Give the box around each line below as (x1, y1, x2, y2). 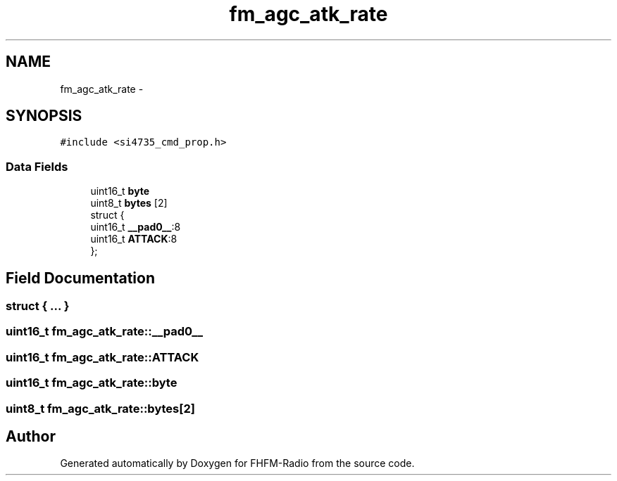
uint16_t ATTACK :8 (90, 233, 177, 245)
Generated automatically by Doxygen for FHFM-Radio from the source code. (60, 457, 415, 470)
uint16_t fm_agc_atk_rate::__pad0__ (6, 324, 203, 339)
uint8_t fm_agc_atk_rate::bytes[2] (6, 401, 195, 416)
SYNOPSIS (6, 107, 82, 125)
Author (6, 427, 56, 445)
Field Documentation (6, 269, 155, 287)
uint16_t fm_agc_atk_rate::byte (6, 376, 177, 390)
